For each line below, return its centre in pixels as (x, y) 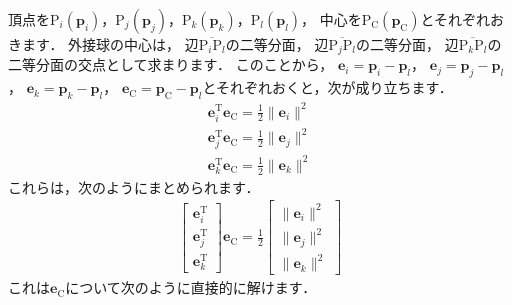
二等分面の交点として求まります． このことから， (171, 64)
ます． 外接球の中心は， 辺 (110, 44)
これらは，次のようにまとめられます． (134, 186)
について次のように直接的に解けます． (191, 287)
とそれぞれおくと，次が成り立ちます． (327, 87)
